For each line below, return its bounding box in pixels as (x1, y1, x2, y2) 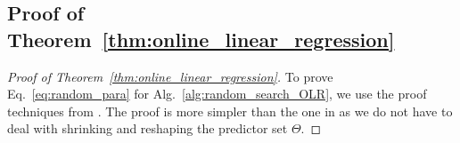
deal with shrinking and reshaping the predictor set (7, 119, 288, 138)
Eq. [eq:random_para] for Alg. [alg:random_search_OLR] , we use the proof (7, 84, 427, 103)
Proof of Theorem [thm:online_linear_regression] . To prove (7, 67, 333, 85)
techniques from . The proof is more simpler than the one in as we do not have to (7, 101, 453, 120)
